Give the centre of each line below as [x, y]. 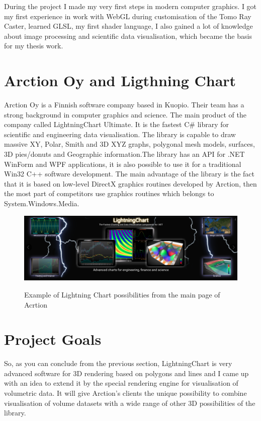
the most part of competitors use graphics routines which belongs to [109, 193]
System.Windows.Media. [42, 203]
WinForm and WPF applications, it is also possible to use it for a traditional [123, 164]
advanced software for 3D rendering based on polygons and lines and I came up [126, 373]
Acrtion [36, 304]
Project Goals [53, 339]
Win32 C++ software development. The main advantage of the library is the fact [129, 174]
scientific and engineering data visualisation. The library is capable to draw [120, 134]
